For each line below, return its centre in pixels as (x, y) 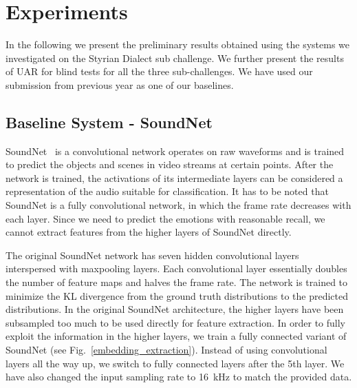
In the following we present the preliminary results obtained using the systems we (177, 44)
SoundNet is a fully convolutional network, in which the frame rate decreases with (178, 205)
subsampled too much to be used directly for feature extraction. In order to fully (175, 322)
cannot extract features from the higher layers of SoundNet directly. (149, 232)
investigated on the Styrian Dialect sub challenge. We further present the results (175, 58)
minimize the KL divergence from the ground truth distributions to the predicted (177, 295)
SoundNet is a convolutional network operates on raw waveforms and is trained (175, 151)
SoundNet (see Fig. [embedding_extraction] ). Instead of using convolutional (166, 350)
